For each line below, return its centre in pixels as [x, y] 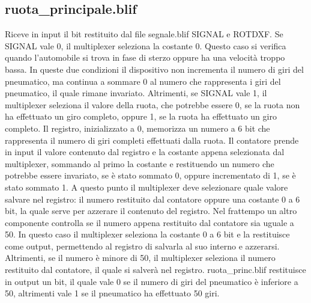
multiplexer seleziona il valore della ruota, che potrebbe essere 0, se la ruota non [152, 104]
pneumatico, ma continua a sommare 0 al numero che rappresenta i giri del [143, 81]
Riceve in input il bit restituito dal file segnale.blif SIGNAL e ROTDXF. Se [144, 34]
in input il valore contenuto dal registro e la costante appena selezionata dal [145, 152]
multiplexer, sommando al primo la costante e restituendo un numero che [140, 163]
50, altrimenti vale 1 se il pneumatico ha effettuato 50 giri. [112, 293]
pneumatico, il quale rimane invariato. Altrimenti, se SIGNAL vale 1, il [136, 93]
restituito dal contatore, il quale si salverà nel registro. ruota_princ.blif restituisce [155, 270]
